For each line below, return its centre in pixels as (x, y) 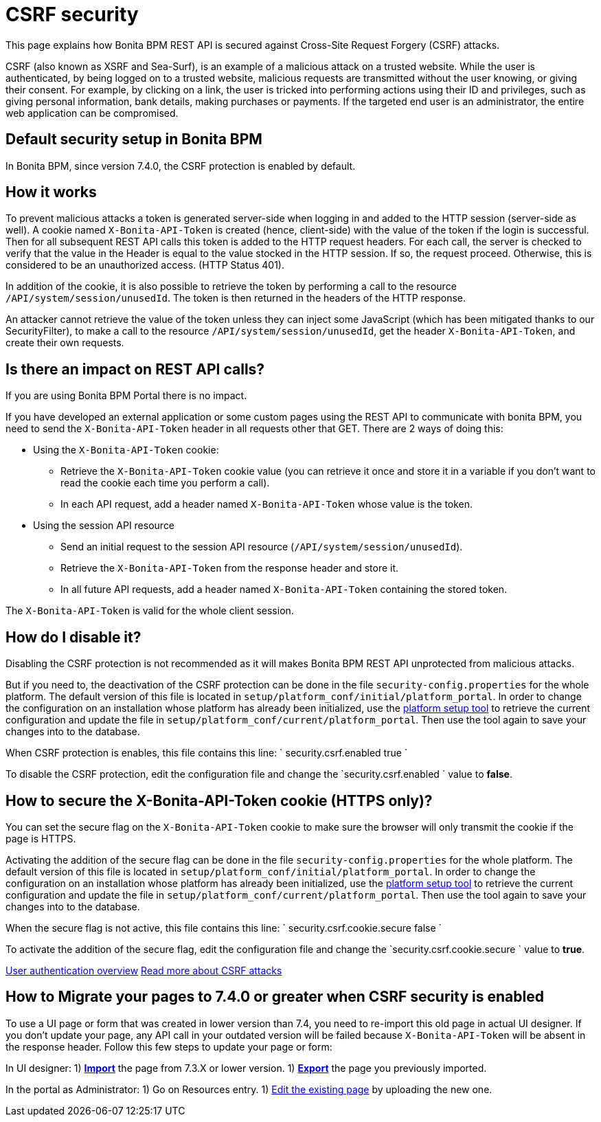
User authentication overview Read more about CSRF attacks (144, 970)
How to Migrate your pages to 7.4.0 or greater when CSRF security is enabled (275, 997)
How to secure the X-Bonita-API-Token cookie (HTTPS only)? (219, 800)
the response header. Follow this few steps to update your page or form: (169, 1046)
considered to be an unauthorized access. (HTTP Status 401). (145, 265)
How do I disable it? (73, 637)
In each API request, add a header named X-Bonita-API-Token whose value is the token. (267, 504)
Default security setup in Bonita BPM (134, 139)
